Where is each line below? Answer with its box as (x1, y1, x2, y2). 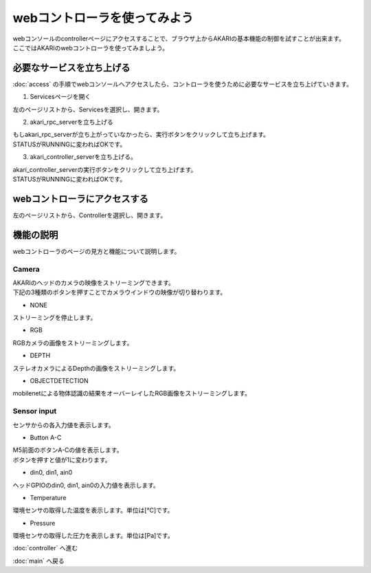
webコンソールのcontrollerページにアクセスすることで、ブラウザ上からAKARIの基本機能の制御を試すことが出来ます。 (12, 34, 345, 43)
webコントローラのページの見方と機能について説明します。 (12, 247, 181, 255)
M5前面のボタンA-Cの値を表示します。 (12, 446, 123, 454)
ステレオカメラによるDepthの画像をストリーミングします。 (12, 364, 180, 372)
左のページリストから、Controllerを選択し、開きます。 (12, 210, 167, 219)
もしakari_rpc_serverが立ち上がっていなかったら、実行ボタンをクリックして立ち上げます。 (12, 131, 270, 139)
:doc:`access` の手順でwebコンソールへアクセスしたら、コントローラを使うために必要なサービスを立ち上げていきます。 (12, 80, 353, 88)
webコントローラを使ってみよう (12, 10, 194, 25)
